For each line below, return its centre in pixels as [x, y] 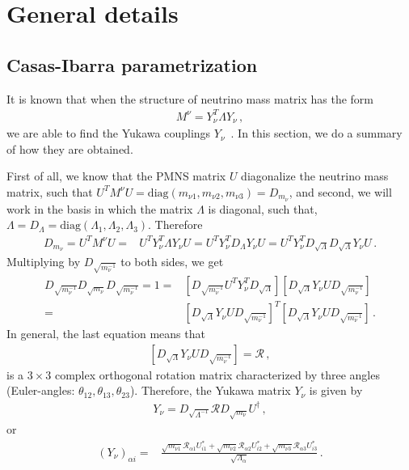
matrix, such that [50, 191]
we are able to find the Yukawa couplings [109, 133]
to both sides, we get [172, 262]
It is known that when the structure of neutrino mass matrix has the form [190, 98]
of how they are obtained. [70, 148]
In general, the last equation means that [106, 334]
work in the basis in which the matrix [100, 208]
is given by [336, 390]
